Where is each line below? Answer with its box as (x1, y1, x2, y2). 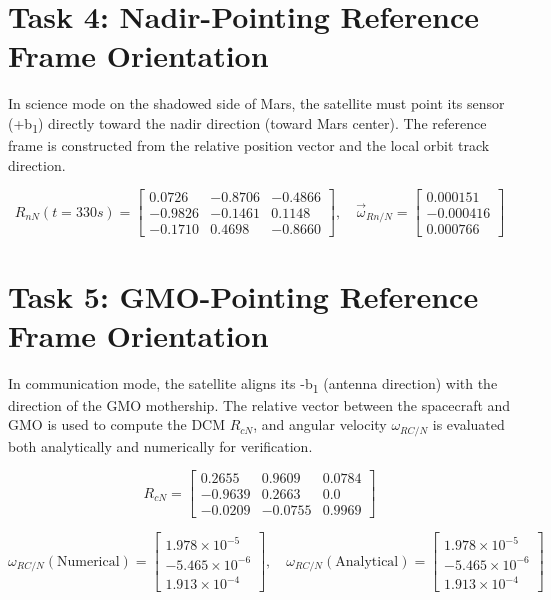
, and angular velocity (253, 414, 387, 435)
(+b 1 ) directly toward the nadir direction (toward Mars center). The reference (8, 112, 487, 136)
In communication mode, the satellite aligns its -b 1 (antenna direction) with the (8, 372, 498, 396)
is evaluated (432, 414, 505, 435)
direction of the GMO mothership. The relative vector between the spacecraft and (8, 394, 511, 415)
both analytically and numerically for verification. (8, 435, 313, 456)
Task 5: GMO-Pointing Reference (8, 275, 479, 316)
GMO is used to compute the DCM (8, 414, 226, 435)
